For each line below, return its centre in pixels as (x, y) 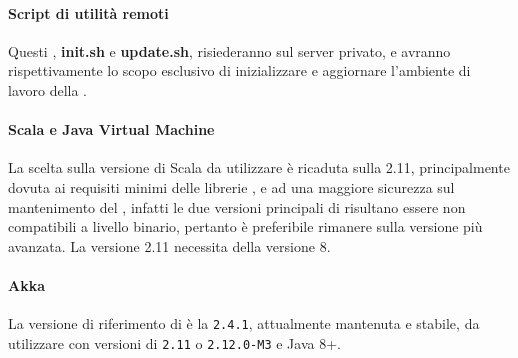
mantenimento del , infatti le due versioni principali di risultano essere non (237, 206)
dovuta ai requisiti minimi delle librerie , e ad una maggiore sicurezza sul (231, 186)
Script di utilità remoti (88, 12)
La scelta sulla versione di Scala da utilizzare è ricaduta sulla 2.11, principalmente (259, 167)
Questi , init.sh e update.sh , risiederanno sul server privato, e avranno (229, 50)
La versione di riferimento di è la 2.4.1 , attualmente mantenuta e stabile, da (244, 323)
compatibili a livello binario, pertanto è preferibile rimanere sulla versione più (245, 226)
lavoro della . (47, 89)
